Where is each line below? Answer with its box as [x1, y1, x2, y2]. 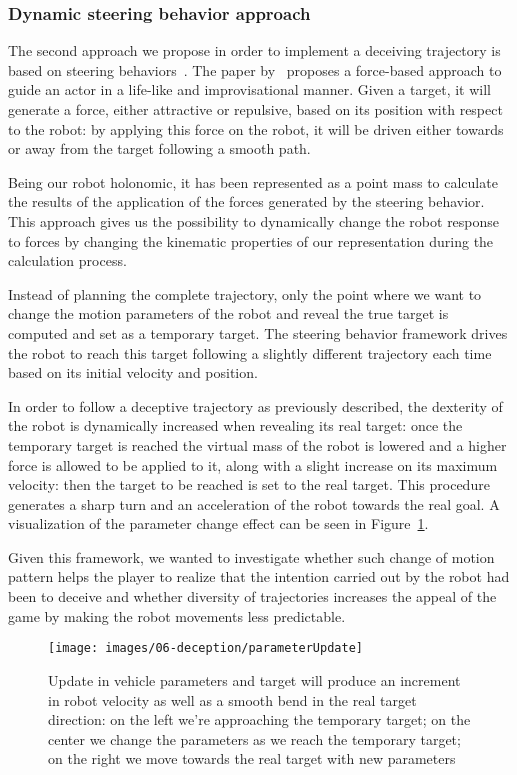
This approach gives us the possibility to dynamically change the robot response [8, 210, 500, 231]
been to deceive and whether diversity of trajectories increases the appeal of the [8, 586, 497, 607]
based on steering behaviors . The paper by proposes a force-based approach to [8, 59, 502, 80]
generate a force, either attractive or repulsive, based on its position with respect [8, 99, 503, 119]
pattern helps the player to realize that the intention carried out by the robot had [8, 566, 510, 587]
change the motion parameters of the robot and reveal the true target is [8, 303, 449, 324]
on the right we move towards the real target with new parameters [48, 748, 456, 769]
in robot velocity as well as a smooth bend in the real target [48, 689, 417, 710]
